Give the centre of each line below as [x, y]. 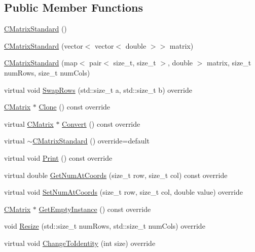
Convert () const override [101, 123]
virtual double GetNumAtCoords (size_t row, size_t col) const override [116, 175]
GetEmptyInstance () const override [95, 209]
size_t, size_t [135, 63]
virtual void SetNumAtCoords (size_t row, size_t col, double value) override [123, 192]
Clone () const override [75, 107]
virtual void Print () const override [58, 157]
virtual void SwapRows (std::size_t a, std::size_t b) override [98, 89]
